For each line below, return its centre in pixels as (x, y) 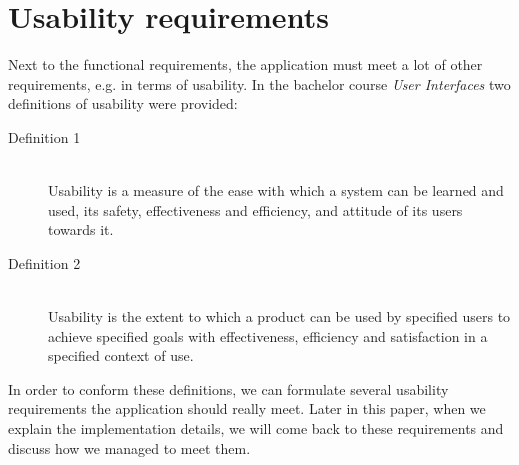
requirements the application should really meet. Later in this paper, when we (247, 408)
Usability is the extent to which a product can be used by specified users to (279, 316)
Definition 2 (44, 262)
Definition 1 (44, 136)
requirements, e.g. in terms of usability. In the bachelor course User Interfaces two (259, 83)
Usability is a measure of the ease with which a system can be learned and (276, 190)
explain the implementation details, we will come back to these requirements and (256, 428)
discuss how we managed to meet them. (129, 447)
